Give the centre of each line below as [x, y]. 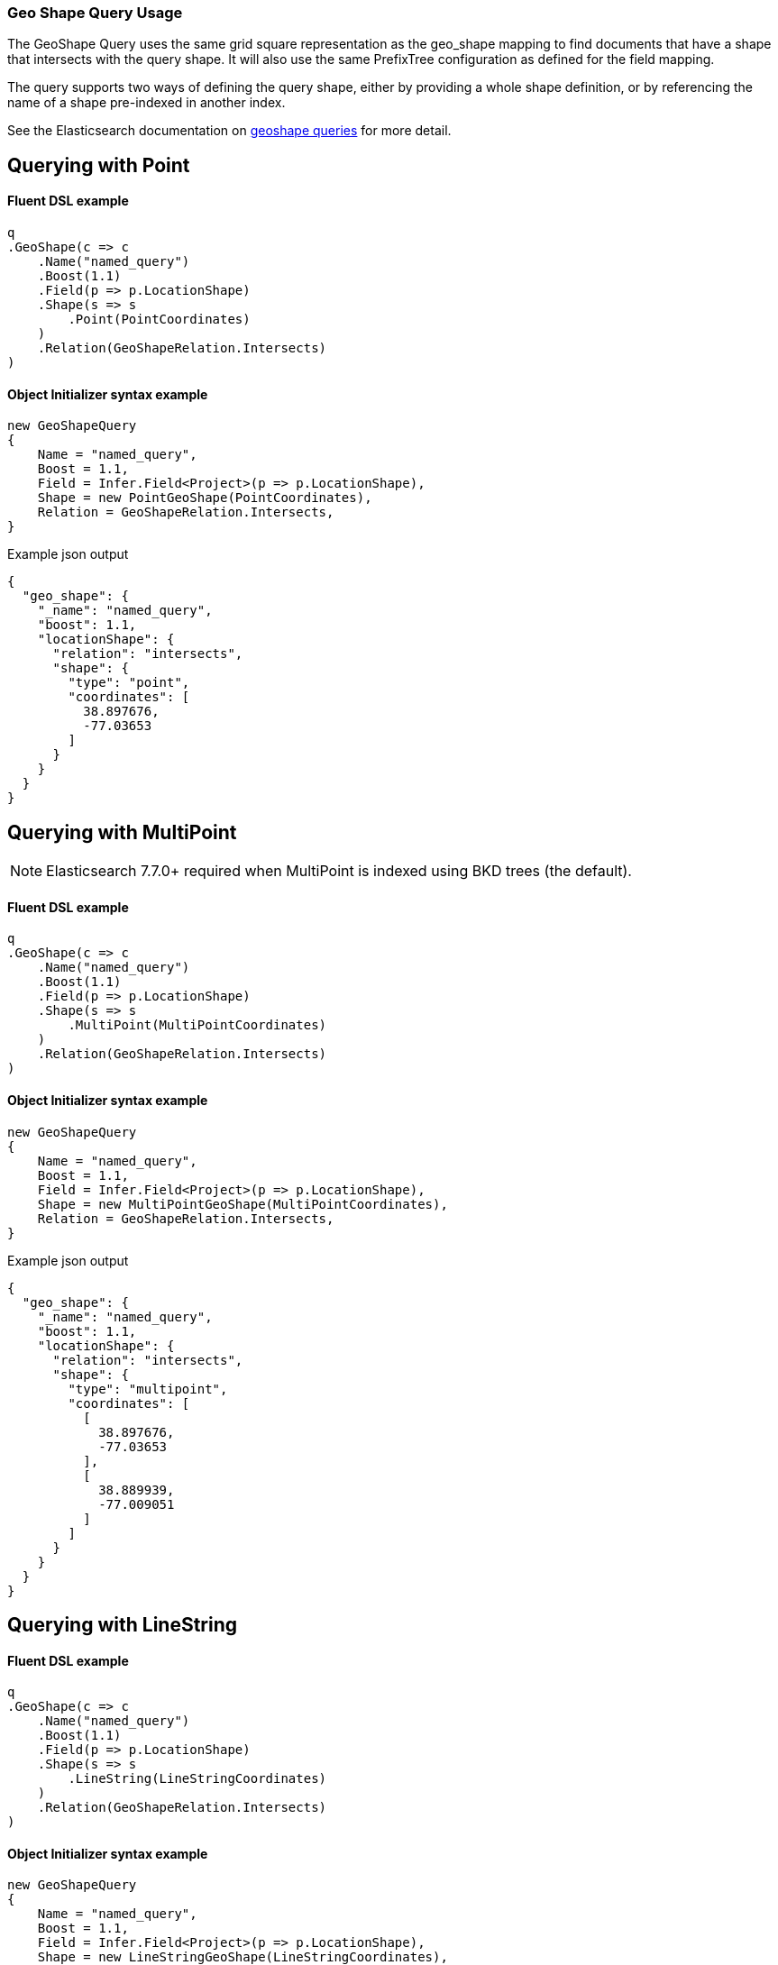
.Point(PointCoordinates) [159, 320]
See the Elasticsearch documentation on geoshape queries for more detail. [229, 131]
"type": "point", [129, 683]
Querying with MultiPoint [122, 832]
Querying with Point [99, 165]
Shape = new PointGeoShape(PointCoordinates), [205, 498]
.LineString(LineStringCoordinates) [197, 1779]
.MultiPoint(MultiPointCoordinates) [197, 1025]
